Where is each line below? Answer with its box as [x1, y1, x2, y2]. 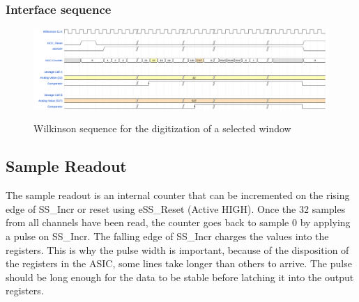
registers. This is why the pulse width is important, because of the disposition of [6, 242, 349, 257]
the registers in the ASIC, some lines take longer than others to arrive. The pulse [6, 256, 352, 271]
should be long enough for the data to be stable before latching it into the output [6, 269, 354, 284]
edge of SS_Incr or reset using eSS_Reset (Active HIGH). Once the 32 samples [6, 201, 346, 216]
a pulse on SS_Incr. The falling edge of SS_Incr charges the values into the [6, 228, 329, 243]
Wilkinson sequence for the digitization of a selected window [33, 121, 291, 136]
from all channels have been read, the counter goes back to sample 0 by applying [6, 215, 351, 230]
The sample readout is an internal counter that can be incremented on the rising [6, 188, 350, 202]
